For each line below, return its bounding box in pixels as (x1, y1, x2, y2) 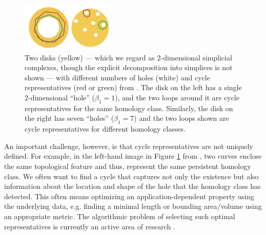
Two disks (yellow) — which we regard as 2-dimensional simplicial (25, 52, 232, 62)
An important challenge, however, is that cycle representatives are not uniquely (4, 140, 253, 151)
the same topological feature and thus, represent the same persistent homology (4, 161, 251, 172)
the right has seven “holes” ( (25, 113, 114, 123)
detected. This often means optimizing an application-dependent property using (4, 190, 255, 201)
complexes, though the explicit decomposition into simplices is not (25, 62, 233, 73)
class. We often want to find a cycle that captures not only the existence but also (4, 170, 259, 181)
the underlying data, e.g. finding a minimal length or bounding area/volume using (4, 201, 262, 211)
